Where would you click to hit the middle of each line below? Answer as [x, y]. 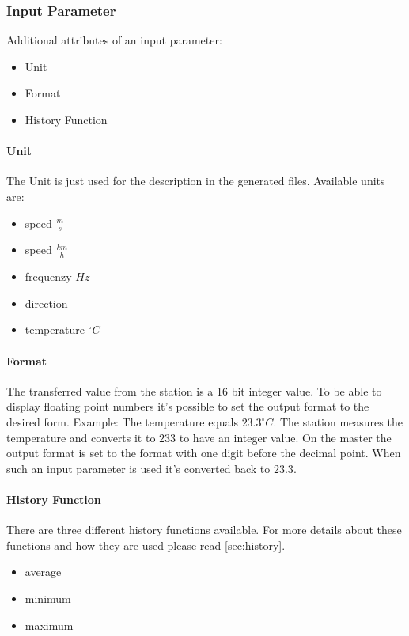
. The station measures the [338, 422]
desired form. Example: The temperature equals [122, 422]
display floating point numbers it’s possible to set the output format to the [188, 406]
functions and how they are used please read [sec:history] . [146, 545]
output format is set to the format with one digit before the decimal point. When [204, 453]
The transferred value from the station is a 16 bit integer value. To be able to [194, 390]
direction [46, 303]
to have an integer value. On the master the [285, 437]
